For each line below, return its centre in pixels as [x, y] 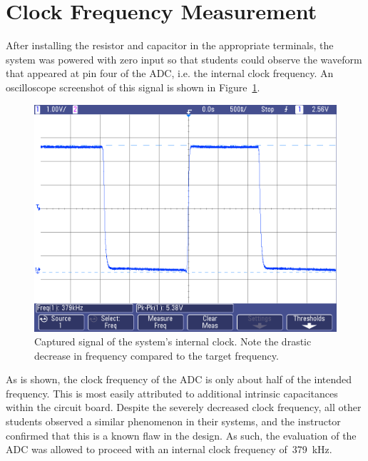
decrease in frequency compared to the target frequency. [157, 355]
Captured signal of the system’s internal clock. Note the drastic [173, 341]
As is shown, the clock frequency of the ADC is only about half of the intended [179, 379]
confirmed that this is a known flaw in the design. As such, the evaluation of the [181, 435]
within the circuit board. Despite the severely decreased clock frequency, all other [184, 407]
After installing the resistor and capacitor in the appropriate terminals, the [170, 45]
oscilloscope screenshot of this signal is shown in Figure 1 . [133, 87]
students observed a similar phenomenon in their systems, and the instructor [173, 421]
